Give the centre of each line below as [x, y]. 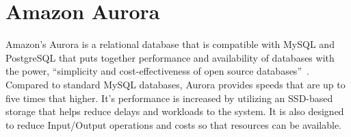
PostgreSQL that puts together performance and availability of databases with [170, 57]
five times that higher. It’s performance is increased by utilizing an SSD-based [169, 98]
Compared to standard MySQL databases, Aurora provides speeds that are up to [175, 84]
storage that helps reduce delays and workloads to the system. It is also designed [175, 111]
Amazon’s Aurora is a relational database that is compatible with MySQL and [170, 44]
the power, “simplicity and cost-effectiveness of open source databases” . [157, 71]
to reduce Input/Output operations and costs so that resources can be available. [174, 124]
